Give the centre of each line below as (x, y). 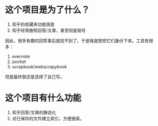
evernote (21, 56)
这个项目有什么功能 (43, 98)
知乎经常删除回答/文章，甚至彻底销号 (49, 30)
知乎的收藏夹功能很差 (33, 24)
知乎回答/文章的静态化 (34, 112)
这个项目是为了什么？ (48, 10)
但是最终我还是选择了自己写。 (35, 77)
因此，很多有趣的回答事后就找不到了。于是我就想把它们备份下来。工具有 (77, 40)
